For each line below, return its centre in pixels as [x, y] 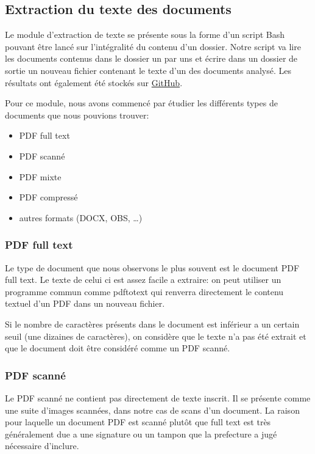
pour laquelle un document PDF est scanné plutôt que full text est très [138, 422]
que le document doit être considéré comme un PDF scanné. [118, 348]
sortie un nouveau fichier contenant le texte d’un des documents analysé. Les [148, 70]
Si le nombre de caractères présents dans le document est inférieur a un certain [152, 324]
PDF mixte [40, 176]
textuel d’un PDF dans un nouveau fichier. [85, 303]
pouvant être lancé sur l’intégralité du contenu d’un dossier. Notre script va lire [153, 46]
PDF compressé [48, 197]
